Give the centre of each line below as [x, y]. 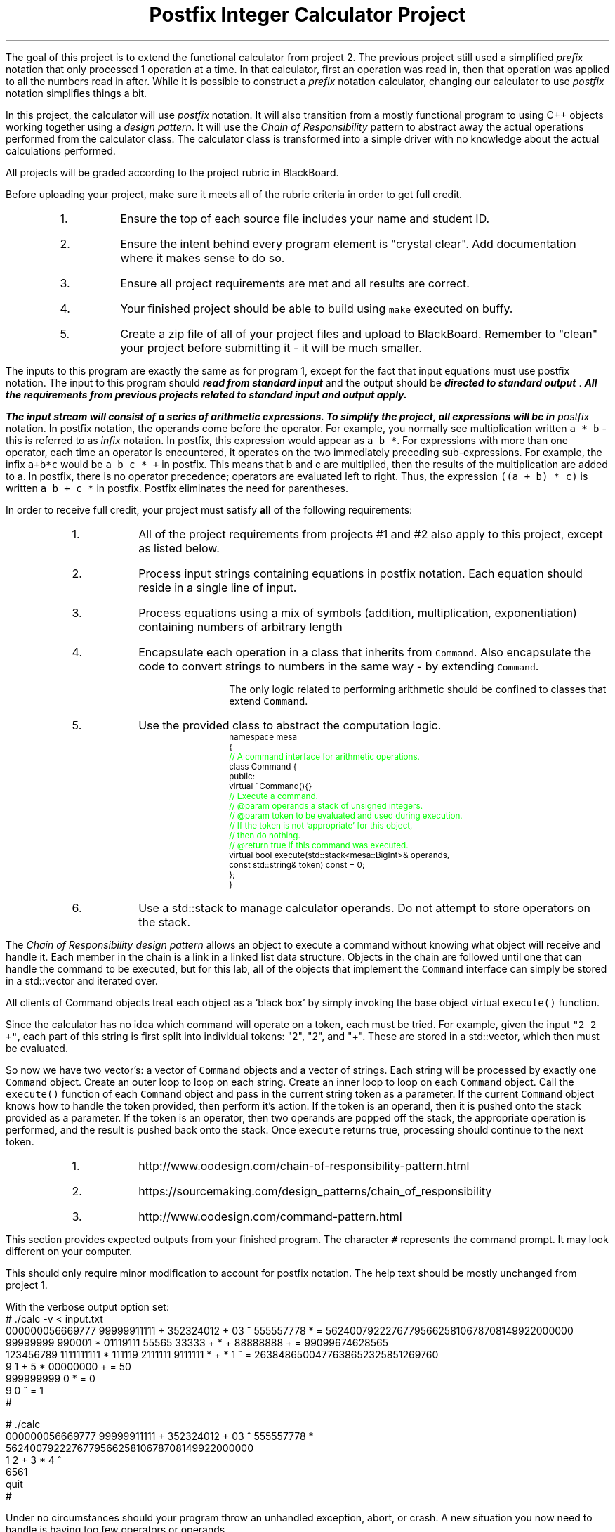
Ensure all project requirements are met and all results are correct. [295, 283]
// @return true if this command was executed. [319, 845]
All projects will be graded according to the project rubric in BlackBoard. [172, 172]
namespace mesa [263, 737]
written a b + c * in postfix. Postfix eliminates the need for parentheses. [177, 488]
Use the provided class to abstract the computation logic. [290, 725]
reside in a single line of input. [218, 587]
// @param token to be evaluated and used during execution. [346, 816]
